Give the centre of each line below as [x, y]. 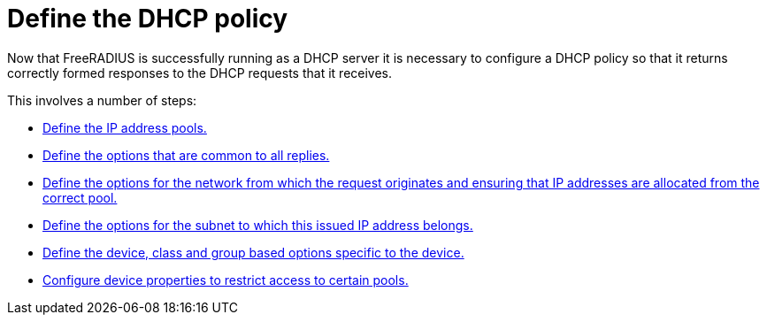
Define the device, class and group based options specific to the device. [253, 252]
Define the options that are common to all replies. [186, 155]
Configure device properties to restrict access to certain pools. [226, 280]
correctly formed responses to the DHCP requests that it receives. [200, 73]
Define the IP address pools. [125, 127]
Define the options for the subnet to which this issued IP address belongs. [258, 225]
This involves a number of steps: [102, 100]
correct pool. [80, 197]
